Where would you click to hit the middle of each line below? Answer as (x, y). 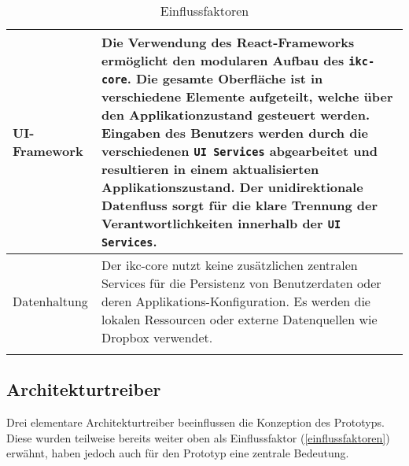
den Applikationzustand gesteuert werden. (236, 115)
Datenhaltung (50, 301)
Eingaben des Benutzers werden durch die (235, 133)
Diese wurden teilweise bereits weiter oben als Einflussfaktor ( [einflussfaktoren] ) (198, 437)
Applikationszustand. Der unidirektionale (232, 187)
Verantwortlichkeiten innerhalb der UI (221, 223)
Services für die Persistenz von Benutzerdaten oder (241, 283)
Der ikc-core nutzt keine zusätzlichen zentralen (230, 265)
